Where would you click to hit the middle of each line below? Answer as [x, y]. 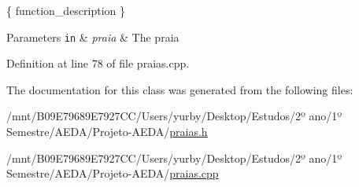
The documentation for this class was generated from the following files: [180, 89]
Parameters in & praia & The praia [93, 37]
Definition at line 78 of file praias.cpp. [98, 63]
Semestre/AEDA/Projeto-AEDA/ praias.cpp [113, 173]
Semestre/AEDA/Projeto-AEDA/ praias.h [107, 132]
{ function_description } [66, 10]
